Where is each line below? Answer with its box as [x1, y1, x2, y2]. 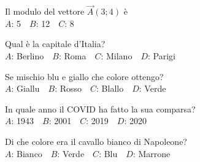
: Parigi [148, 50, 175, 62]
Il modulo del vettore [5, 5, 85, 18]
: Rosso [55, 82, 82, 95]
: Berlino [11, 50, 44, 62]
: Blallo [96, 82, 124, 95]
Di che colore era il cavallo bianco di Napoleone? [5, 134, 187, 147]
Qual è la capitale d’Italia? [5, 37, 106, 50]
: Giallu [11, 82, 40, 95]
